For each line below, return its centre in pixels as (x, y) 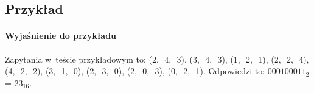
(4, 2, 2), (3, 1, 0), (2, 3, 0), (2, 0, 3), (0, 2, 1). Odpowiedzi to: (135, 71)
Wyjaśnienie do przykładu (61, 36)
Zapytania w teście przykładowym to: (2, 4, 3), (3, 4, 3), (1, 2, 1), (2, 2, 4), (157, 59)
